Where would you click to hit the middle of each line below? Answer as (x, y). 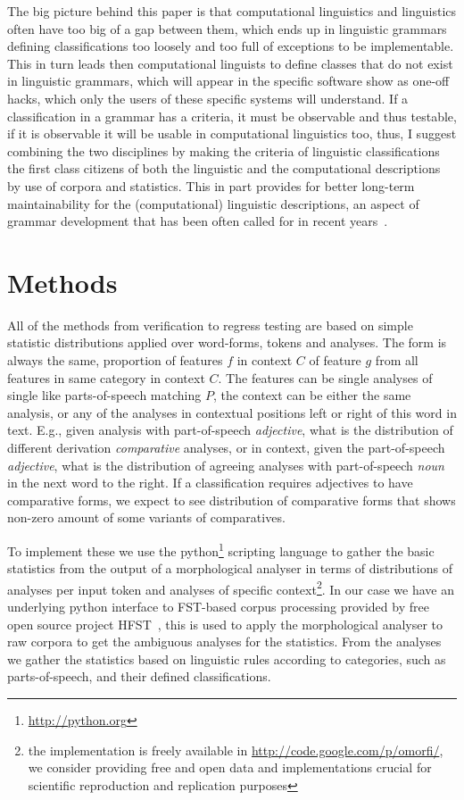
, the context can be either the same (312, 395)
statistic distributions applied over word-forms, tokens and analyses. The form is (227, 342)
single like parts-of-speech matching (104, 395)
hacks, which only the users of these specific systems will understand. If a (208, 98)
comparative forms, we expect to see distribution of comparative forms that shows (232, 500)
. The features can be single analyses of (325, 377)
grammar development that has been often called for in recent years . (198, 221)
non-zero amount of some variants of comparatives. (146, 517)
